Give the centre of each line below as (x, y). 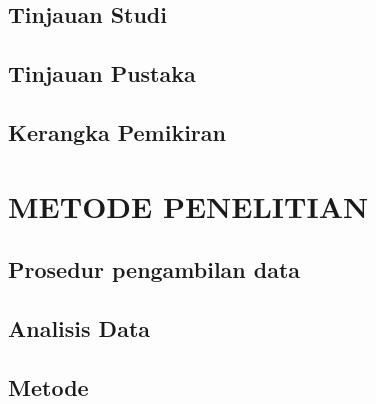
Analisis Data (79, 327)
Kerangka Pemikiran (117, 131)
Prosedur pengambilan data (154, 269)
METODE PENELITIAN (188, 205)
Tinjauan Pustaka (102, 73)
